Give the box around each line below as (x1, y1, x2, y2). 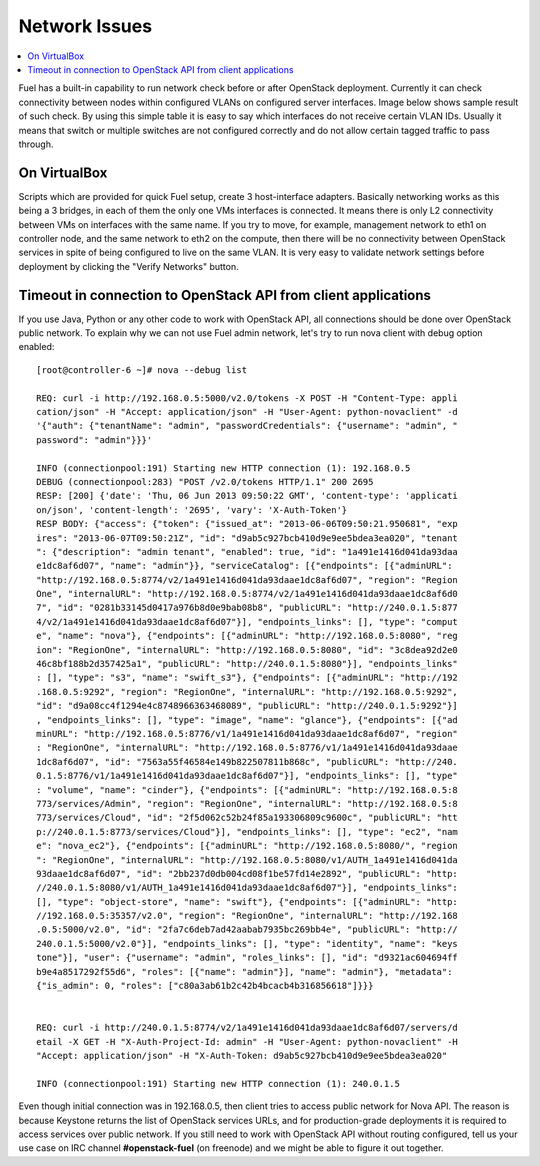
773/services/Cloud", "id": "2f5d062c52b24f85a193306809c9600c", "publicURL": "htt (36, 812, 459, 824)
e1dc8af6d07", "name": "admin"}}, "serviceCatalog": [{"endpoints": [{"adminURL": (36, 560, 453, 572)
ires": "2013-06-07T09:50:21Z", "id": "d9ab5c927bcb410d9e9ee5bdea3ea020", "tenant (36, 532, 459, 544)
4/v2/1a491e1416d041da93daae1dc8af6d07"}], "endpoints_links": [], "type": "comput (36, 616, 459, 627)
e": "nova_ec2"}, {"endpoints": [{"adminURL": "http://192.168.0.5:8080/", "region (36, 840, 459, 852)
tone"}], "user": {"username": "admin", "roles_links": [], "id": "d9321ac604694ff (36, 952, 459, 964)
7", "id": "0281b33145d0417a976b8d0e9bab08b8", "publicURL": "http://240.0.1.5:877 (36, 602, 459, 614)
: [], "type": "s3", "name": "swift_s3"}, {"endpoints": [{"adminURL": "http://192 (36, 672, 459, 684)
